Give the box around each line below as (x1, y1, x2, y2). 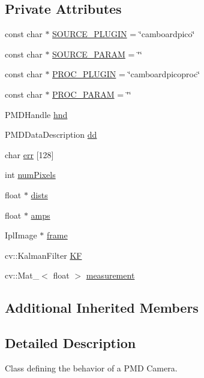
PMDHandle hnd (5, 108, 68, 120)
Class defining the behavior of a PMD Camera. (5, 361, 178, 374)
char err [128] (5, 148, 54, 161)
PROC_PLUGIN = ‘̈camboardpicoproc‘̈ (52, 68, 200, 80)
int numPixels (5, 168, 56, 181)
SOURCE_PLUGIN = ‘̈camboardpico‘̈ (52, 28, 195, 40)
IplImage (5, 229, 37, 241)
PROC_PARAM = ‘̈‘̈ (52, 87, 131, 100)
